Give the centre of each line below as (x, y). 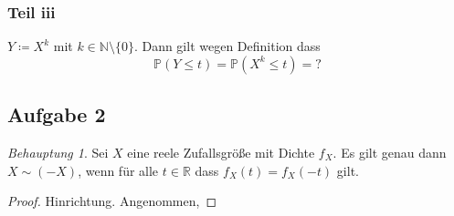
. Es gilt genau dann (390, 153)
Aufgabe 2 (57, 114)
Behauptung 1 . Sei (58, 153)
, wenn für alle (118, 170)
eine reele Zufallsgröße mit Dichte (221, 153)
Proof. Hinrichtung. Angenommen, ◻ (112, 201)
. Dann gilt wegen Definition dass (227, 46)
